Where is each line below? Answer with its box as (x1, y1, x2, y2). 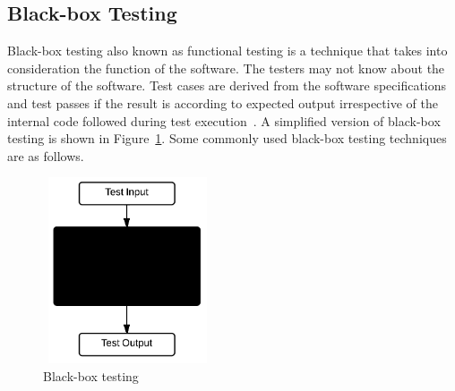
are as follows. (7, 146, 84, 165)
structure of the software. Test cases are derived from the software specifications (7, 76, 447, 95)
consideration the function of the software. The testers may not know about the (7, 58, 445, 77)
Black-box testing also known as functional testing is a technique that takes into (7, 41, 448, 60)
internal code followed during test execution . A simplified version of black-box (7, 111, 441, 130)
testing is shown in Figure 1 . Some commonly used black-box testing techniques (7, 129, 447, 148)
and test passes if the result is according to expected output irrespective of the (7, 93, 438, 112)
